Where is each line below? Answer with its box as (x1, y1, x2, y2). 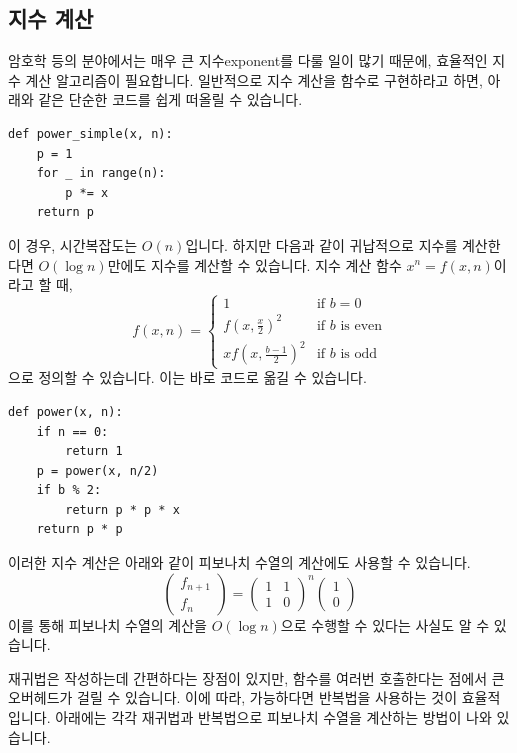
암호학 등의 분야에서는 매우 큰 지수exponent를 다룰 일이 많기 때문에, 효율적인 (8, 50, 488, 71)
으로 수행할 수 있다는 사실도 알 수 (280, 614, 490, 635)
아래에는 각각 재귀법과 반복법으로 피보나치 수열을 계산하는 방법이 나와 (55, 707, 492, 728)
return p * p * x (65, 502, 180, 517)
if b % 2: (36, 483, 102, 498)
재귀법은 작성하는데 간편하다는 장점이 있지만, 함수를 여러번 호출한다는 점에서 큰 (8, 667, 505, 688)
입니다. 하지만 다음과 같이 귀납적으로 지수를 (185, 234, 458, 255)
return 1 (65, 444, 123, 459)
